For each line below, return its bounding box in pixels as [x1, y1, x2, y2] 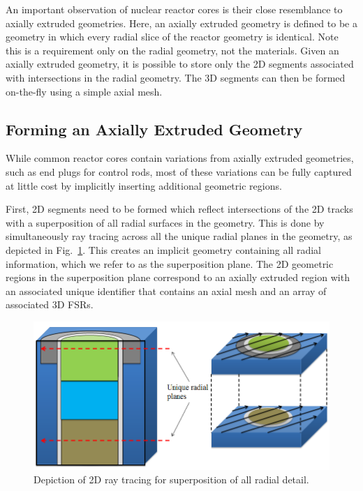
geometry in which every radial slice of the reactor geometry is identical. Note [6, 29, 339, 44]
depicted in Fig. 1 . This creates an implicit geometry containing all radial [6, 242, 321, 257]
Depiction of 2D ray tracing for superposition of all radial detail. [34, 472, 309, 487]
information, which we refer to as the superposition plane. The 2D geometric [6, 256, 334, 271]
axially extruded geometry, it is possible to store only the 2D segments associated [6, 56, 354, 71]
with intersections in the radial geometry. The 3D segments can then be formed [6, 70, 346, 84]
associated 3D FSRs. [6, 297, 94, 312]
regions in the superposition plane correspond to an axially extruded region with [6, 270, 350, 285]
